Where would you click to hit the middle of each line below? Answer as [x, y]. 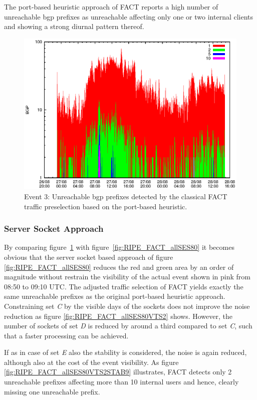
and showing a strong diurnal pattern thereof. [74, 26]
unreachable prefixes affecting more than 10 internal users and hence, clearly [121, 382]
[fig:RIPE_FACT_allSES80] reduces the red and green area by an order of [119, 267]
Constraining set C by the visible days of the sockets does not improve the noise [127, 306]
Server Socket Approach [54, 229]
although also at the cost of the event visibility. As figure [91, 362]
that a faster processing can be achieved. [66, 335]
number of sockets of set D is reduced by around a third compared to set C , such [128, 326]
